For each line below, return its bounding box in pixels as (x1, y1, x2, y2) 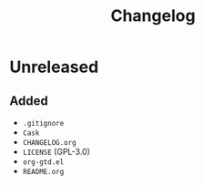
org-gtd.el (22, 158, 65, 167)
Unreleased (9, 57, 99, 77)
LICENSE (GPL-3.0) (22, 147, 91, 157)
